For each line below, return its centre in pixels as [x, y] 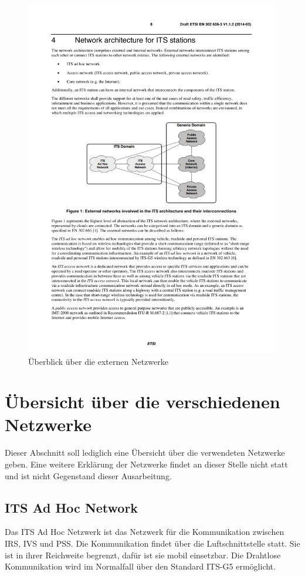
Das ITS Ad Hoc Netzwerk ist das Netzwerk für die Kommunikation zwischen [145, 532]
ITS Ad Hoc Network [72, 507]
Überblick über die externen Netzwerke [98, 361]
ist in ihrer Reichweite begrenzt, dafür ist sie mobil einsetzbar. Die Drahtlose [143, 555]
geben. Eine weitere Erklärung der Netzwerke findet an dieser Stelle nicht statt [146, 464]
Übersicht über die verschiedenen [143, 401]
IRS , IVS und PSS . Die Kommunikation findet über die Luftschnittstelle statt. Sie [152, 543]
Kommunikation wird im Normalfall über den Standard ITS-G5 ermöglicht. [140, 566]
